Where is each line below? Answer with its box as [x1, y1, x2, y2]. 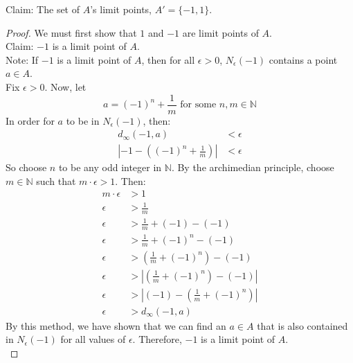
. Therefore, [132, 332, 182, 346]
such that [36, 173, 76, 188]
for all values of [60, 332, 126, 346]
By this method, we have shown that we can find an [6, 318, 226, 333]
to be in [66, 113, 100, 127]
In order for [6, 113, 55, 127]
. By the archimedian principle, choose [171, 160, 334, 175]
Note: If [6, 52, 39, 67]
